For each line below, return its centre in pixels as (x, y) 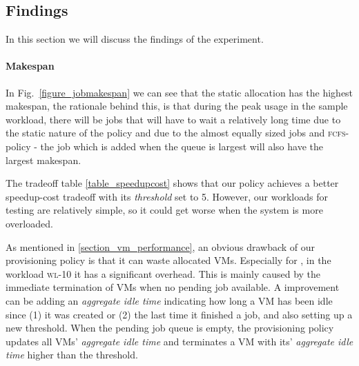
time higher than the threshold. (72, 355)
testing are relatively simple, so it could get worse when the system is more (164, 210)
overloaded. (29, 223)
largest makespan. (43, 160)
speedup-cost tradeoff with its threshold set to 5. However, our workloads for (167, 196)
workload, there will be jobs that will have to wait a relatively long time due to (173, 119)
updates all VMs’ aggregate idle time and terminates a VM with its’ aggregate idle (179, 341)
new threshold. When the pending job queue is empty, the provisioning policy (170, 328)
